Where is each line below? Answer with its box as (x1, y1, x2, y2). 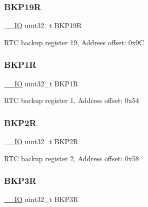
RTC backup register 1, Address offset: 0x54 (4, 95, 139, 106)
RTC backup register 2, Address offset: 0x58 (4, 153, 139, 163)
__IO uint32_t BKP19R (4, 20, 82, 31)
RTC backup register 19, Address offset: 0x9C (4, 37, 144, 47)
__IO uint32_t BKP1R (4, 78, 78, 88)
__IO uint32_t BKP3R (4, 194, 78, 204)
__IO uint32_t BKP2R (4, 136, 78, 147)
